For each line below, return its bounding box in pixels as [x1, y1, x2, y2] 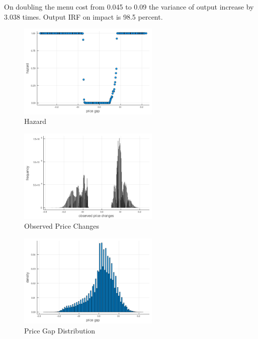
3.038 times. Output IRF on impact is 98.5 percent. [4, 11, 163, 22]
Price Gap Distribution [24, 325, 96, 335]
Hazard [24, 116, 46, 126]
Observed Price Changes [24, 221, 99, 231]
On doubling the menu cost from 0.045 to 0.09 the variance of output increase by [4, 2, 254, 12]
